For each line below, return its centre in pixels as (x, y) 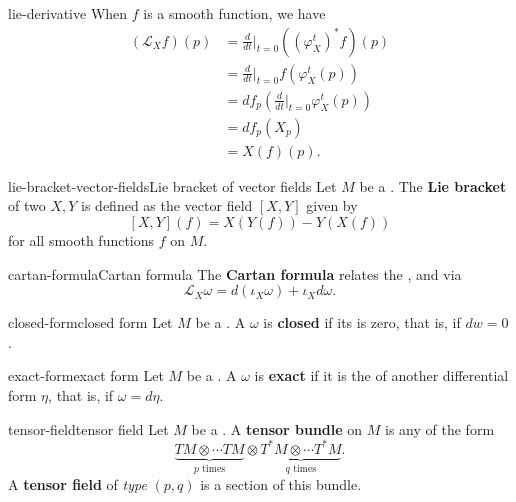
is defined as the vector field (167, 205)
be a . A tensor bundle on (277, 428)
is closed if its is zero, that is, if (362, 322)
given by (332, 205)
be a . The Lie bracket (433, 185)
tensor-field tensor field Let (88, 428)
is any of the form (440, 428)
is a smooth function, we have (234, 13)
